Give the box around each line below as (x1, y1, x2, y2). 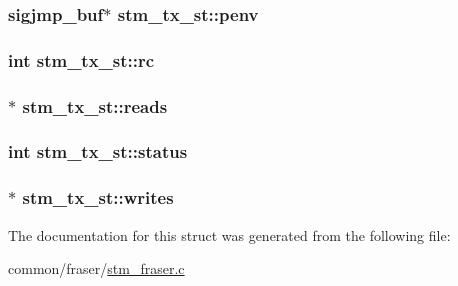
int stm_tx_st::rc (8, 47, 155, 72)
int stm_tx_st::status (8, 139, 188, 164)
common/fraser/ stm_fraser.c (8, 258, 185, 279)
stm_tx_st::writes (22, 185, 174, 210)
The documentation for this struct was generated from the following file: (8, 224, 451, 245)
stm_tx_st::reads (22, 93, 168, 118)
